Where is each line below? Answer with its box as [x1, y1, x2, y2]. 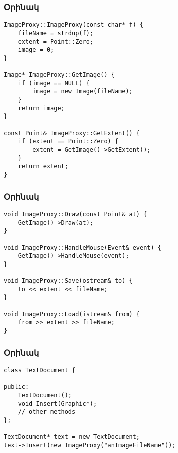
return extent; [18, 163, 68, 170]
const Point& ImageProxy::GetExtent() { [4, 129, 140, 137]
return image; [18, 104, 65, 112]
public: [4, 383, 29, 391]
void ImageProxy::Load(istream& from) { [4, 310, 140, 318]
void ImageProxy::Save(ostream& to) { [4, 277, 133, 285]
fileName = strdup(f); [18, 29, 93, 37]
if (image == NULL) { [18, 79, 90, 87]
